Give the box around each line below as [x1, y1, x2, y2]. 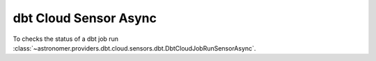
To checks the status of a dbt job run [13, 35, 118, 43]
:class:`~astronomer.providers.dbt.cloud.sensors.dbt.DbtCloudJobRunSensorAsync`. [13, 44, 256, 52]
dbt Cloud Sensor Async [13, 10, 157, 26]
